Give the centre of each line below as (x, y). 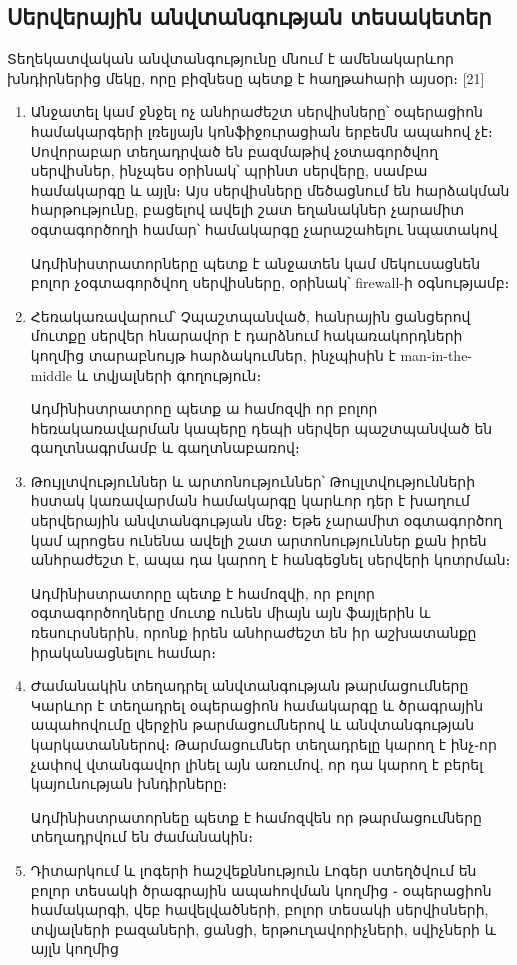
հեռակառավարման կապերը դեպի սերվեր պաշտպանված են (261, 427)
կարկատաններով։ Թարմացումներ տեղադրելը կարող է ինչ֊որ (263, 744)
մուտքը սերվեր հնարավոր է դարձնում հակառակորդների (246, 335)
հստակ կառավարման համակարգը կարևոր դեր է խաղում (250, 500)
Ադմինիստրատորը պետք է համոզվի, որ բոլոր (202, 592)
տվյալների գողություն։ (177, 374)
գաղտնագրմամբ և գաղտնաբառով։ (165, 447)
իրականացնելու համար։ (123, 651)
